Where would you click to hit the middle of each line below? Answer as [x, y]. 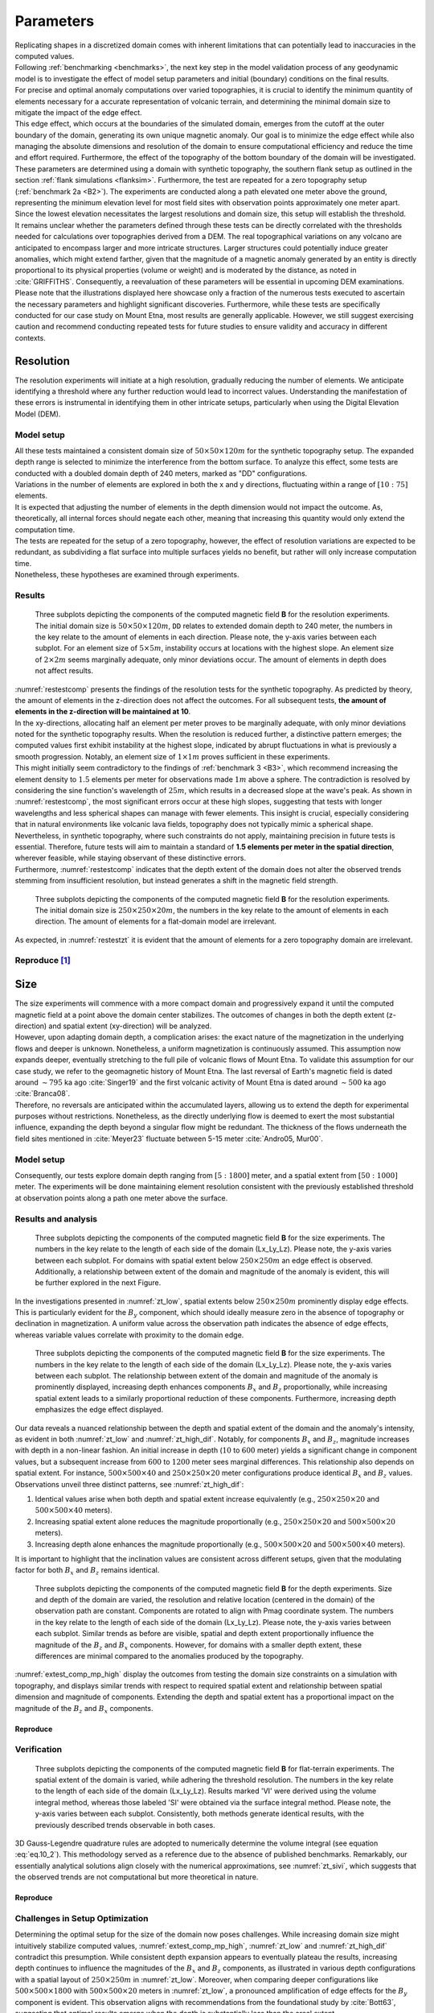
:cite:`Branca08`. [43, 1093]
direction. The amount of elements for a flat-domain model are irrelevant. [156, 921]
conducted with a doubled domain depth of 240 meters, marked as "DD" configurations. [161, 473]
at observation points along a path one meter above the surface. [121, 1198]
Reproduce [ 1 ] [43, 961]
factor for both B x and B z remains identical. [87, 1571]
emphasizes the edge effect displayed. [99, 1410]
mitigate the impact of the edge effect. [78, 112]
